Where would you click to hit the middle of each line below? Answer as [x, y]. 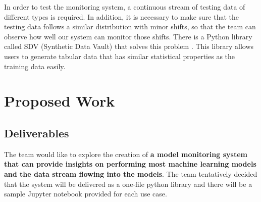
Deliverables [37, 133]
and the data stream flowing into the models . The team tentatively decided [131, 173]
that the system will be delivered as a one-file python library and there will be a [128, 184]
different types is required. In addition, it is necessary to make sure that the [121, 16]
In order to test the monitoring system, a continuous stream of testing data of [125, 7]
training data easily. [35, 66]
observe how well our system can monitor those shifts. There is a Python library [128, 36]
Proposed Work [60, 101]
